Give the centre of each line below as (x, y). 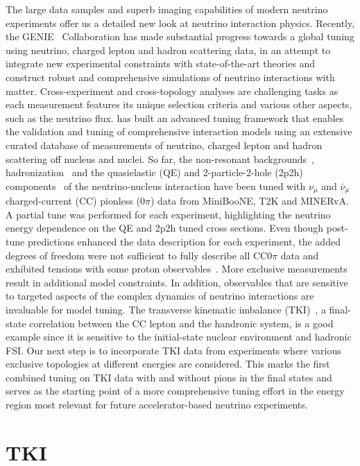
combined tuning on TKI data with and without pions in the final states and (169, 377)
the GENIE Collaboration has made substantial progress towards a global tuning (180, 36)
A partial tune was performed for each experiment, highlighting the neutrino (168, 214)
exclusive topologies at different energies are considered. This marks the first (168, 364)
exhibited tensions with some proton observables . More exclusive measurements (177, 269)
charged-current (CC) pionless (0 (75, 201)
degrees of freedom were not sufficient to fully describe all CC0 (139, 255)
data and (300, 255)
